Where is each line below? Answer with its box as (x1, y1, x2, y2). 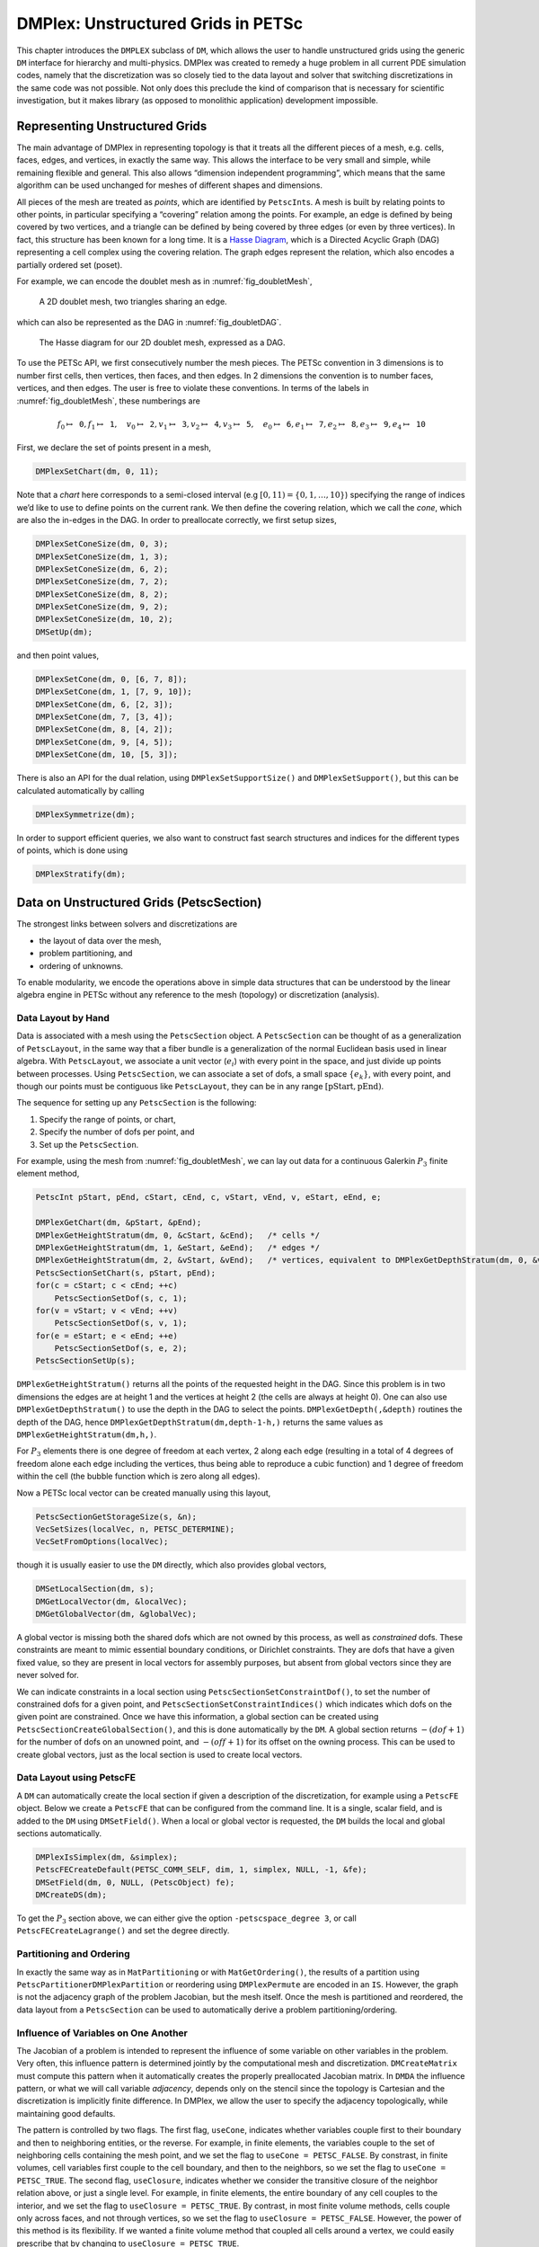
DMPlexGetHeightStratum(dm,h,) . (16, 1429, 157, 1440)
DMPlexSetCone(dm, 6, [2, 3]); (35, 699, 174, 709)
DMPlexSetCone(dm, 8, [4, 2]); (35, 724, 174, 734)
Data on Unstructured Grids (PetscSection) (16, 895, 262, 910)
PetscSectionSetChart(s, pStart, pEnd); (35, 1267, 216, 1278)
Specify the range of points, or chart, (39, 1114, 176, 1124)
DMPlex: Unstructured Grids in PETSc (16, 13, 304, 33)
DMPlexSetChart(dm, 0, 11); (35, 466, 159, 476)
